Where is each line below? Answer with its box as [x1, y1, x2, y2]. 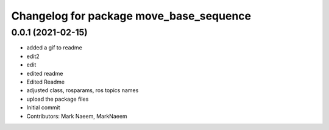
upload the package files [26, 95, 89, 103]
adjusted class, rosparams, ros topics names [26, 87, 139, 94]
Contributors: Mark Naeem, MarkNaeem [26, 112, 127, 120]
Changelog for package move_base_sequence [11, 9, 252, 23]
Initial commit [26, 104, 60, 111]
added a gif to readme [26, 44, 82, 51]
